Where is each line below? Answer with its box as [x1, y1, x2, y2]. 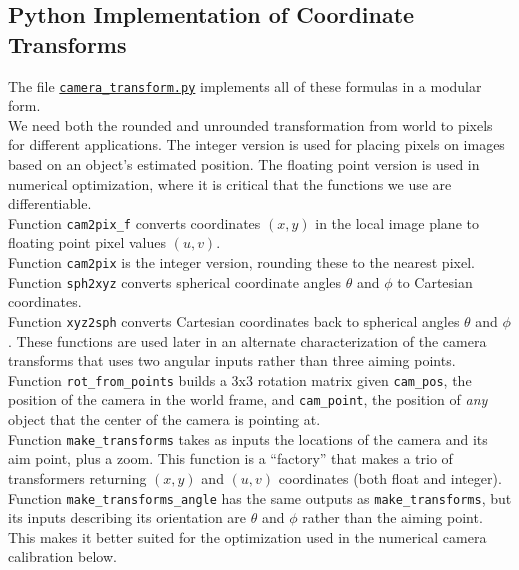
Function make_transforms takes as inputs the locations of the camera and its [8, 428, 488, 449]
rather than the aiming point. [302, 507, 483, 528]
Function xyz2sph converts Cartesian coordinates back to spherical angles [8, 310, 460, 331]
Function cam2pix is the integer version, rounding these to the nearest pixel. [8, 252, 475, 273]
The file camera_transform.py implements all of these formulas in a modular [8, 75, 482, 96]
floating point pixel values [8, 232, 166, 253]
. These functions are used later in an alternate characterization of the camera [8, 330, 487, 351]
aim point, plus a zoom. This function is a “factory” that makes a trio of [8, 448, 453, 469]
